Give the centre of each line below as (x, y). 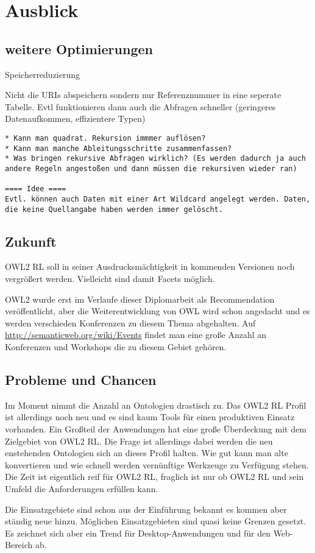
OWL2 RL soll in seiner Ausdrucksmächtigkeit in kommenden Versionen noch (150, 266)
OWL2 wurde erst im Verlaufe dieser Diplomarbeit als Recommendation (140, 299)
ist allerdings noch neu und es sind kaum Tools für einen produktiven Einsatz (150, 417)
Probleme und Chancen (81, 379)
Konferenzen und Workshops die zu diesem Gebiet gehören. (116, 346)
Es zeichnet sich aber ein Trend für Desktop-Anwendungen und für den (138, 533)
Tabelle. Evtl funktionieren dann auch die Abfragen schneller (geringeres (140, 106)
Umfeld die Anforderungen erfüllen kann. (82, 488)
